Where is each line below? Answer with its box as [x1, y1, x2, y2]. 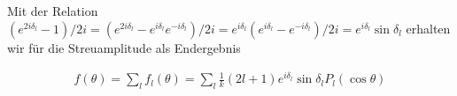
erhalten [406, 18, 451, 37]
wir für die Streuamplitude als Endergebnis [7, 38, 241, 56]
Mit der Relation [7, 2, 98, 19]
